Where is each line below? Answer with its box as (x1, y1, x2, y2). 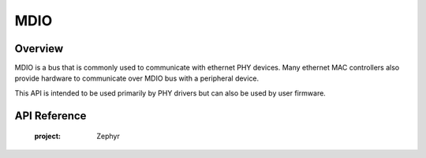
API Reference (14, 109, 87, 122)
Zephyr (96, 131, 120, 141)
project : (34, 131, 61, 141)
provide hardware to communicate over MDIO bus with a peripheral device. (14, 73, 260, 83)
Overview (14, 42, 64, 55)
